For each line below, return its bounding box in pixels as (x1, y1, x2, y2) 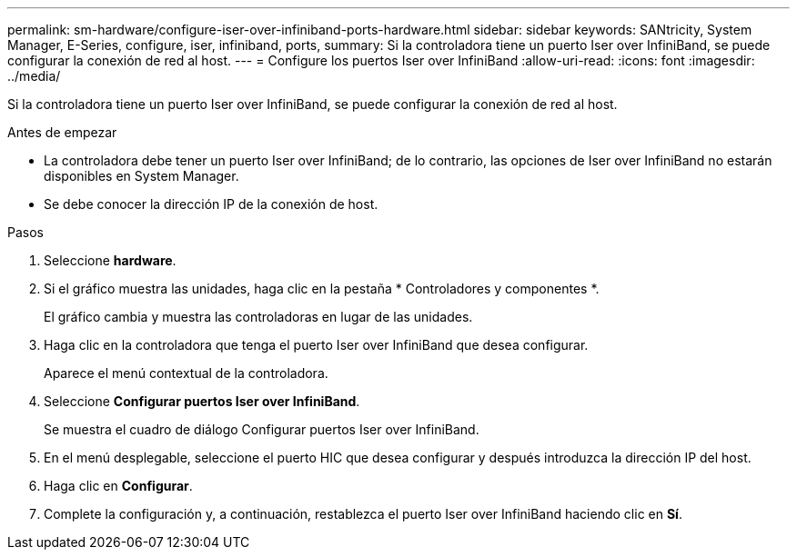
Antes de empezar (7, 124, 117, 140)
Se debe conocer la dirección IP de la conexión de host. (44, 196, 378, 212)
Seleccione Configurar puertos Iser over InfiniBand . (44, 393, 360, 409)
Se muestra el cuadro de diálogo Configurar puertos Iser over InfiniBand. (44, 422, 479, 437)
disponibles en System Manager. (44, 168, 239, 184)
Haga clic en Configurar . (44, 478, 193, 493)
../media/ (7, 68, 61, 84)
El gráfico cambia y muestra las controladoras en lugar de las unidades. (44, 309, 473, 324)
